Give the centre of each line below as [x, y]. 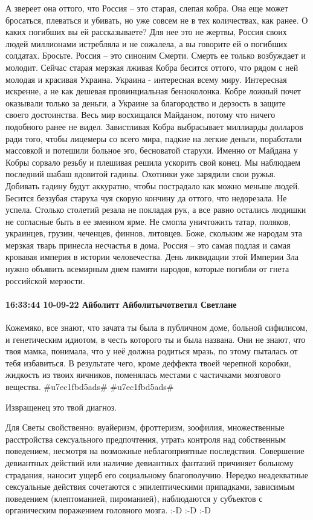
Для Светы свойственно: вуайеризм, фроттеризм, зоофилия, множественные [145, 427]
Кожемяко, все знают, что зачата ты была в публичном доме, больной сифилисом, [156, 327]
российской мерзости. [45, 280]
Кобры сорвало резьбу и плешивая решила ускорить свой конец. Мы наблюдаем [153, 162]
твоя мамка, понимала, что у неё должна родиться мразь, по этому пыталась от [152, 351]
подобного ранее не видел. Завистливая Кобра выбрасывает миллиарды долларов [154, 126]
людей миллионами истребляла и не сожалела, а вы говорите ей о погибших [147, 43]
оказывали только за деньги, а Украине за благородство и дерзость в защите [146, 102]
